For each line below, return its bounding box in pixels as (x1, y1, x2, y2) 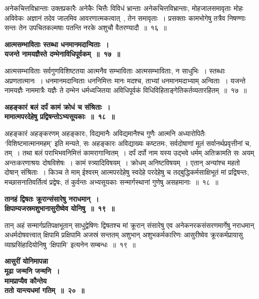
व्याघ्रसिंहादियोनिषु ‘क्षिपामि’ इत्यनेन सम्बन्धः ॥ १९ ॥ (4, 239, 136, 249)
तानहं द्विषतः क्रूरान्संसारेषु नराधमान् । (4, 193, 99, 204)
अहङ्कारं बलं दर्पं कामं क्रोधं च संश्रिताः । (4, 101, 111, 112)
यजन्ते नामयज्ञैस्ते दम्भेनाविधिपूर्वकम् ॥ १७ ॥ (4, 49, 121, 59)
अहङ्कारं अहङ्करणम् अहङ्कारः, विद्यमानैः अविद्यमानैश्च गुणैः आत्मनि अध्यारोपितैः (4, 128, 205, 138)
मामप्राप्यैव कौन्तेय (4, 275, 47, 286)
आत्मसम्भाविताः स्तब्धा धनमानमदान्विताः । (4, 39, 109, 49)
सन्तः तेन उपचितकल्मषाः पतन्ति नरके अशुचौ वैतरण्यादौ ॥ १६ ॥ (4, 22, 167, 33)
